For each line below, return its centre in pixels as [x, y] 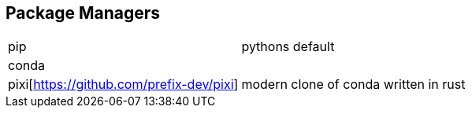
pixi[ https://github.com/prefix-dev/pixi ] [123, 85]
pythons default [288, 47]
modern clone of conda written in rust [353, 85]
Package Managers [83, 13]
